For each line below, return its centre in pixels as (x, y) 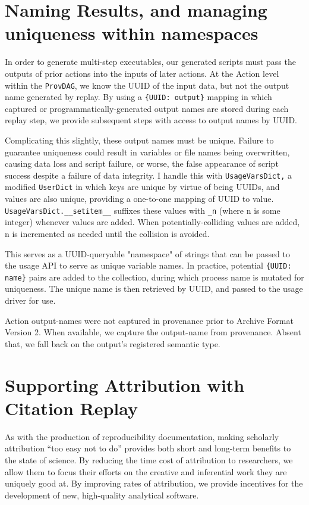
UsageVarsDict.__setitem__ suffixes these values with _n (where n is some (143, 210)
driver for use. (30, 300)
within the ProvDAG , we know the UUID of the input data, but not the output (147, 85)
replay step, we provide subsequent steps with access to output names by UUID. (151, 120)
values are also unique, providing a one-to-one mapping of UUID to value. (139, 199)
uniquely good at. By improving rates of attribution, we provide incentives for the (154, 483)
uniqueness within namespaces (132, 33)
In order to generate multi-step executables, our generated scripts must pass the (150, 62)
